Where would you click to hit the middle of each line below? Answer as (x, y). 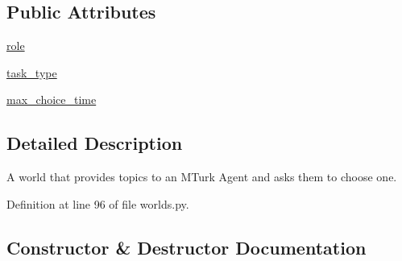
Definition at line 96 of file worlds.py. (98, 203)
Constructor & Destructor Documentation (186, 247)
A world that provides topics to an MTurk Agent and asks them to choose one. (202, 177)
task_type (32, 72)
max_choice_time (52, 99)
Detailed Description (95, 143)
